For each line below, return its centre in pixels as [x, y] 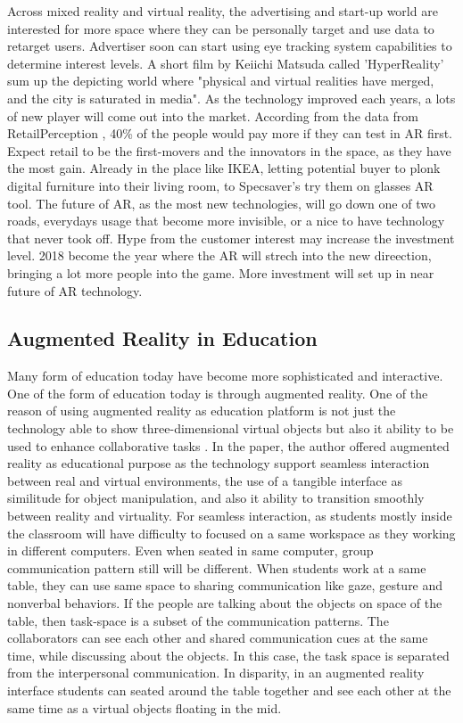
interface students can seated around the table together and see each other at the [229, 690]
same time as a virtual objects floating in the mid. [145, 707]
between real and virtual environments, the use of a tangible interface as [205, 480]
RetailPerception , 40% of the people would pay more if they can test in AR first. [230, 133]
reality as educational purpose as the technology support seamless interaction [219, 463]
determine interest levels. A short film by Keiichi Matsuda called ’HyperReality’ [226, 63]
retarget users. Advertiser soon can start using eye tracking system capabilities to [230, 46]
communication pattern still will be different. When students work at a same [217, 567]
